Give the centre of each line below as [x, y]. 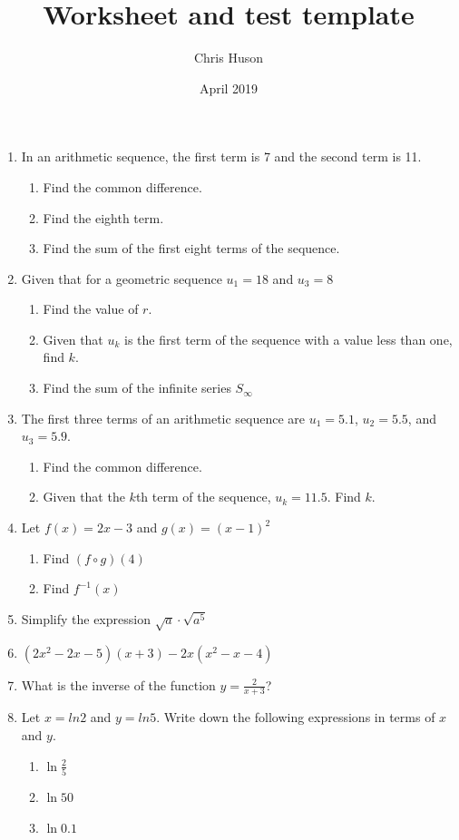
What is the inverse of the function [118, 684]
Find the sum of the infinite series [137, 388]
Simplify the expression [86, 618]
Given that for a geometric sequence [122, 278]
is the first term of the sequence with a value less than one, [288, 339]
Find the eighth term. [103, 217]
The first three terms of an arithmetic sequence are [163, 418]
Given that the [84, 497]
